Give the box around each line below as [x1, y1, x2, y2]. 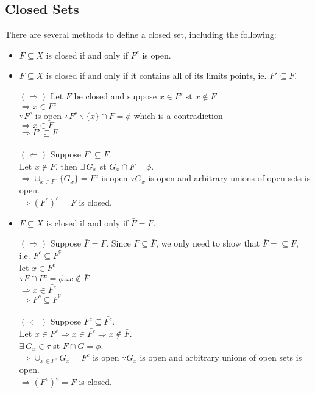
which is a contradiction [133, 109, 223, 122]
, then [55, 159, 77, 172]
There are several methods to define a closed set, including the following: [5, 28, 277, 41]
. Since [106, 237, 131, 250]
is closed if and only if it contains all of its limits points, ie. [46, 69, 267, 82]
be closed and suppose [74, 89, 157, 102]
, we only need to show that [156, 237, 260, 250]
